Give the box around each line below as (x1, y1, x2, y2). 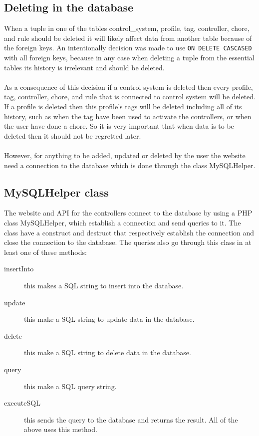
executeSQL (4, 398, 40, 408)
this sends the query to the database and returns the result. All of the (24, 414, 238, 425)
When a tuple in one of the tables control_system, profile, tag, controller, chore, (4, 23, 250, 33)
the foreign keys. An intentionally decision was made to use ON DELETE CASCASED (4, 42, 252, 53)
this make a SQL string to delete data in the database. (24, 347, 191, 358)
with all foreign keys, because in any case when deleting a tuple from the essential (4, 52, 255, 63)
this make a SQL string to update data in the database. (24, 314, 195, 324)
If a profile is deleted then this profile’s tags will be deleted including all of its (4, 101, 242, 112)
